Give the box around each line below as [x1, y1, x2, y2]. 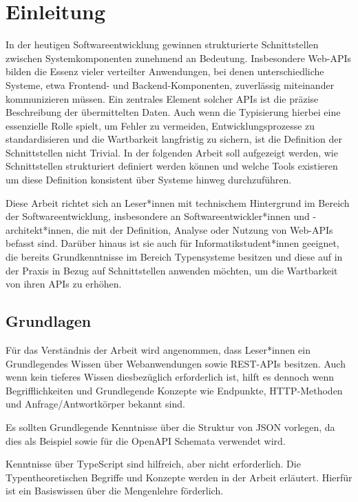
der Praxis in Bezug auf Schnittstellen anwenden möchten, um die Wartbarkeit [6, 263, 338, 277]
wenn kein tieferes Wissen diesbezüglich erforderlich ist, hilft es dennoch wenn [6, 370, 334, 384]
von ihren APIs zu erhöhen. [6, 277, 122, 291]
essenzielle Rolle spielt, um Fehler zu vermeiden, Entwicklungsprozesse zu [6, 118, 315, 132]
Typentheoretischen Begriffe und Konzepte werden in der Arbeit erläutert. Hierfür [6, 470, 352, 484]
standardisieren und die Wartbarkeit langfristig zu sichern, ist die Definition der [6, 132, 342, 146]
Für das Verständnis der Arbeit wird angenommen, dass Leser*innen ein [6, 343, 310, 357]
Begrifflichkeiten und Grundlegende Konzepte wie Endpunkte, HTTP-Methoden [6, 383, 343, 397]
